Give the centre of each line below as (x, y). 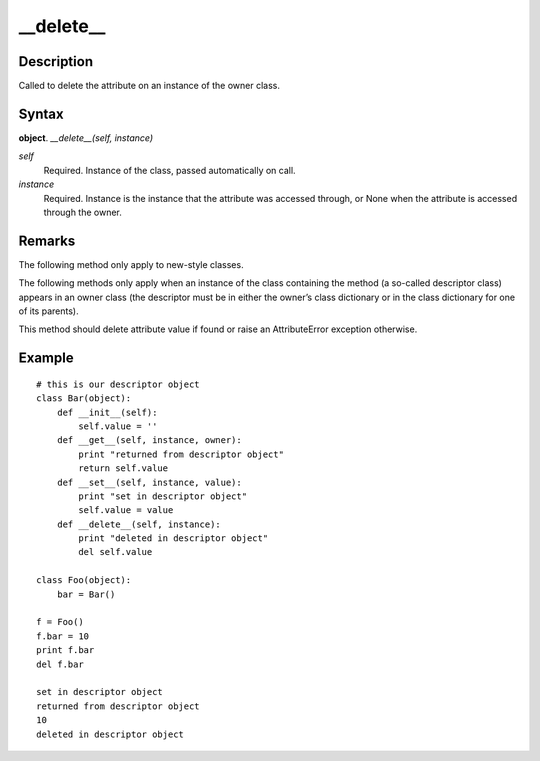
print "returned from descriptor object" (181, 454)
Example (46, 358)
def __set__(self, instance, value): (149, 482)
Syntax (41, 113)
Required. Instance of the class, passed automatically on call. (169, 170)
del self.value (115, 552)
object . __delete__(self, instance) (86, 137)
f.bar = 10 (63, 636)
